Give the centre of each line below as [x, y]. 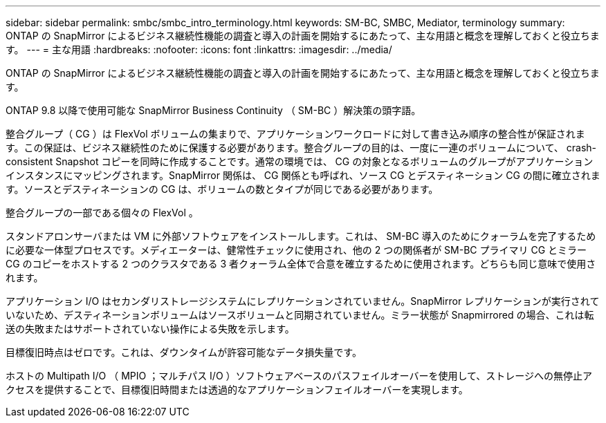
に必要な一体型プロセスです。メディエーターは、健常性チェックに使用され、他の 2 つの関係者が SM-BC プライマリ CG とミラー [296, 250]
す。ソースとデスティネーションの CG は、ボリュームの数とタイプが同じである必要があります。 [222, 189]
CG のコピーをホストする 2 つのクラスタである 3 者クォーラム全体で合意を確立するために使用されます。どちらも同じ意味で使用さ [301, 264]
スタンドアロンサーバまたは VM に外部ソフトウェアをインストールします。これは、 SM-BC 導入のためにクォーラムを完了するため [301, 236]
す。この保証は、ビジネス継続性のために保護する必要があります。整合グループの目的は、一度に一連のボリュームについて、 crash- [301, 148]
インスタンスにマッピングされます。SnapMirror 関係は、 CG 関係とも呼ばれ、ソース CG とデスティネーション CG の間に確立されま [303, 175]
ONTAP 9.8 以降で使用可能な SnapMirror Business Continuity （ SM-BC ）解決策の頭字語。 [213, 110]
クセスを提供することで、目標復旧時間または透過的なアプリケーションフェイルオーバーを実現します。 [237, 389]
